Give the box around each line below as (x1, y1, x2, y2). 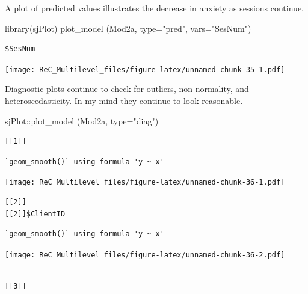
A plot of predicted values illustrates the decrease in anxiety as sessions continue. (5, 2, 304, 14)
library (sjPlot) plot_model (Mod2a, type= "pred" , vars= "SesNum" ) (5, 22, 251, 34)
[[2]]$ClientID (5, 209, 66, 218)
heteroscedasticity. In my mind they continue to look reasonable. (5, 94, 243, 107)
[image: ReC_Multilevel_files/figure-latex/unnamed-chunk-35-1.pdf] (5, 65, 285, 74)
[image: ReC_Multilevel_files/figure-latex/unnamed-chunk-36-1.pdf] (5, 178, 285, 187)
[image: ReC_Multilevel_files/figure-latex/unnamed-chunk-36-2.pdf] (5, 250, 285, 259)
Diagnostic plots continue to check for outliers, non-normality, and (5, 82, 249, 95)
